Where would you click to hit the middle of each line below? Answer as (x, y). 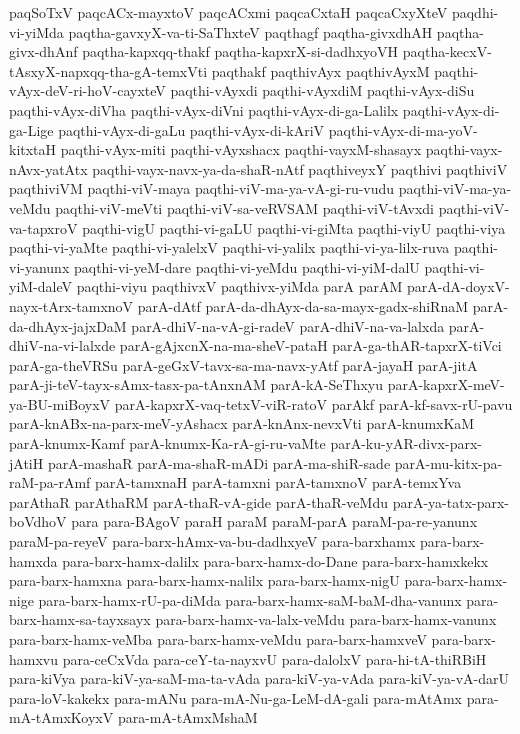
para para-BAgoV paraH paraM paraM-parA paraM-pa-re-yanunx (274, 521)
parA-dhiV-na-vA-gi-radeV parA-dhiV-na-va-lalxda (288, 325)
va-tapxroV (43, 227)
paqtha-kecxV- (447, 51)
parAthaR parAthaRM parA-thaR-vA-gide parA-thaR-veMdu (198, 501)
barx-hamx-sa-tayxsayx (80, 619)
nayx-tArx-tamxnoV (71, 305)
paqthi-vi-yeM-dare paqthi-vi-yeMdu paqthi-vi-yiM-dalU (246, 266)
